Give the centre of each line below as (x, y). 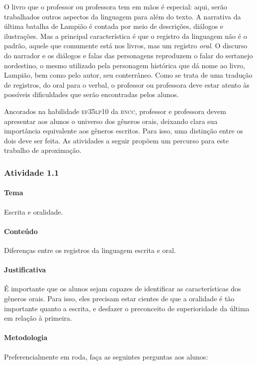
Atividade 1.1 (32, 172)
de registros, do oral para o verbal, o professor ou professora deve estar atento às (127, 84)
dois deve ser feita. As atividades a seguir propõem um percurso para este (116, 140)
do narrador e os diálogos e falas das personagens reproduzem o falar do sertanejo (128, 55)
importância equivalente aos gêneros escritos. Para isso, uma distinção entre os (124, 131)
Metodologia (26, 337)
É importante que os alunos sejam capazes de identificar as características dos (123, 289)
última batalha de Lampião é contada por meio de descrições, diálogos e (114, 26)
